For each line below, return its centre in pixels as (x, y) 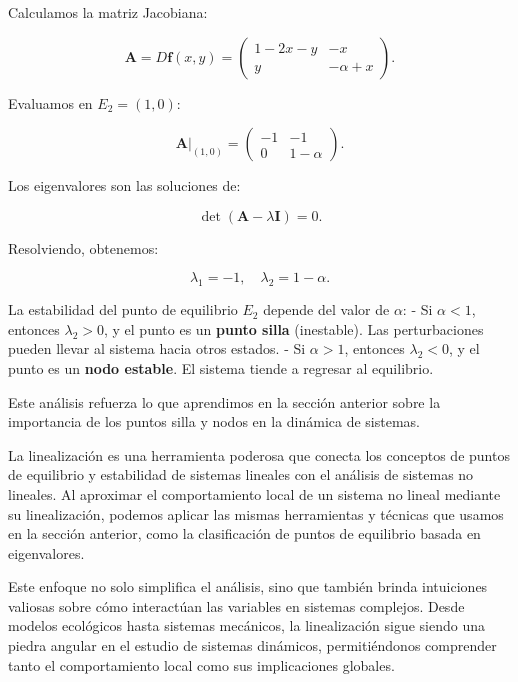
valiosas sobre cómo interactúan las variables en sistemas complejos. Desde (236, 605)
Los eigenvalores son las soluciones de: (124, 185)
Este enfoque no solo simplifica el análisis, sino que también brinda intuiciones (248, 586)
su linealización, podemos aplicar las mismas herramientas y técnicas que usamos (256, 513)
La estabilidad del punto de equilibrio (123, 309)
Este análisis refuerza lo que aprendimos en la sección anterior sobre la (224, 401)
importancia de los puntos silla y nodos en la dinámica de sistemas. (214, 421)
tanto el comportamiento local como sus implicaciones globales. (201, 664)
